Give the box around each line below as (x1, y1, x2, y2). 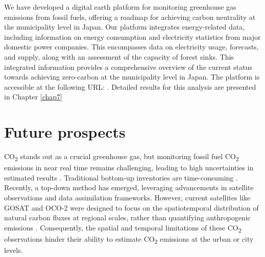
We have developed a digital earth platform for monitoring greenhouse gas (4, 2, 236, 12)
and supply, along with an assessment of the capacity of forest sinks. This (4, 51, 234, 62)
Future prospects (4, 121, 126, 142)
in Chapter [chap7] (4, 91, 63, 102)
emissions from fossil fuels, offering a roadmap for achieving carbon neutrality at (4, 11, 256, 22)
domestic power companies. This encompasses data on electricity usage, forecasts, (4, 41, 259, 52)
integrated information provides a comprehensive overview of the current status (4, 61, 252, 72)
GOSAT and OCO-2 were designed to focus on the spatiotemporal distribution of (4, 202, 259, 213)
